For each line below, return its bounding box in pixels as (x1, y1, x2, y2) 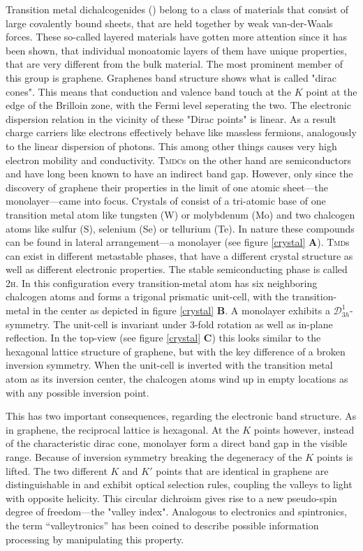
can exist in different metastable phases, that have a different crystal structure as (6, 248, 353, 263)
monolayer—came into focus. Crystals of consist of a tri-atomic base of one (6, 193, 326, 208)
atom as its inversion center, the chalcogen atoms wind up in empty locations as (6, 372, 348, 386)
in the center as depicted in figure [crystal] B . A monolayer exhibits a (32, 303, 330, 318)
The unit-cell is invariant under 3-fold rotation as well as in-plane (53, 316, 333, 331)
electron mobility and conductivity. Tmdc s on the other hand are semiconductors (6, 152, 351, 167)
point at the (306, 84, 357, 98)
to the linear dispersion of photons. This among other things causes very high (6, 138, 337, 153)
